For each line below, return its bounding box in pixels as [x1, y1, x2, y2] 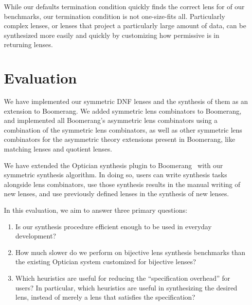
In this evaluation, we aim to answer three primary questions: [4, 205, 187, 215]
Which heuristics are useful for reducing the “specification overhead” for [15, 273, 230, 283]
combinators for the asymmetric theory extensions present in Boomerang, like [4, 134, 235, 144]
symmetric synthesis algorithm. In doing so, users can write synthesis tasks [4, 169, 227, 180]
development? [15, 231, 56, 241]
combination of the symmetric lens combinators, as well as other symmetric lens [4, 124, 242, 135]
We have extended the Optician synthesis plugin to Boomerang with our [4, 160, 223, 170]
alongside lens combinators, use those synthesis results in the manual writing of [4, 179, 240, 189]
